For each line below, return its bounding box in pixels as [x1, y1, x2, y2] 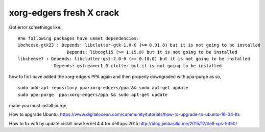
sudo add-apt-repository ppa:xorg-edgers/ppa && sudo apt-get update [18, 85, 189, 91]
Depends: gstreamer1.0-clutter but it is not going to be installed [54, 63, 222, 68]
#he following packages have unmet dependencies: [18, 36, 140, 41]
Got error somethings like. [9, 24, 62, 30]
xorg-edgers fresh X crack [9, 7, 120, 18]
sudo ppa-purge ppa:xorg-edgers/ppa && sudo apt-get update [18, 92, 168, 97]
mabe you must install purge [9, 103, 67, 109]
